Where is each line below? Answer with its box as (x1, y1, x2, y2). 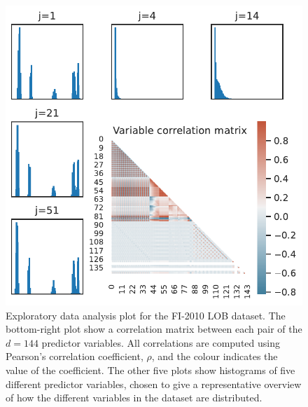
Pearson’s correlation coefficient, (6, 349, 143, 364)
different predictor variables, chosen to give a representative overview (6, 376, 302, 391)
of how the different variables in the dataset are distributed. (6, 390, 262, 405)
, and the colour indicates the (151, 349, 278, 364)
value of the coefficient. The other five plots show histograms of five (6, 363, 295, 377)
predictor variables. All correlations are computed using (41, 335, 280, 350)
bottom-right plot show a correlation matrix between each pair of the (6, 322, 302, 336)
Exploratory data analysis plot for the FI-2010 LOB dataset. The (6, 308, 286, 322)
